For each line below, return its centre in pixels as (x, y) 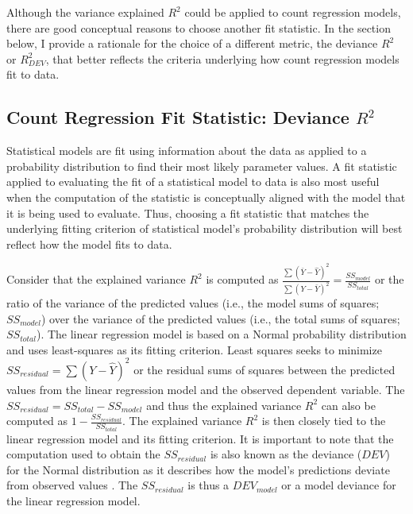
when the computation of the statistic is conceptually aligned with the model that (206, 197)
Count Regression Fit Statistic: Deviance (178, 117)
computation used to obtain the (83, 454)
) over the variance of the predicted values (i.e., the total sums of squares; (220, 318)
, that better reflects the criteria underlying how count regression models (222, 58)
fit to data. (33, 74)
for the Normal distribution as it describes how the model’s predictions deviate (198, 469)
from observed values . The (72, 485)
